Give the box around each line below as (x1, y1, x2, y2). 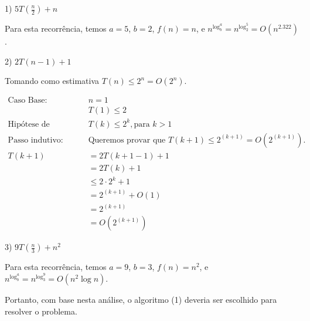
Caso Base (8, 96, 45, 105)
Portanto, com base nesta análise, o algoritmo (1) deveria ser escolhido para (5, 293, 277, 305)
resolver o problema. (5, 305, 77, 317)
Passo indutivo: (8, 136, 63, 144)
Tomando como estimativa (5, 75, 100, 87)
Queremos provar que (88, 136, 166, 144)
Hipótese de (8, 120, 50, 129)
